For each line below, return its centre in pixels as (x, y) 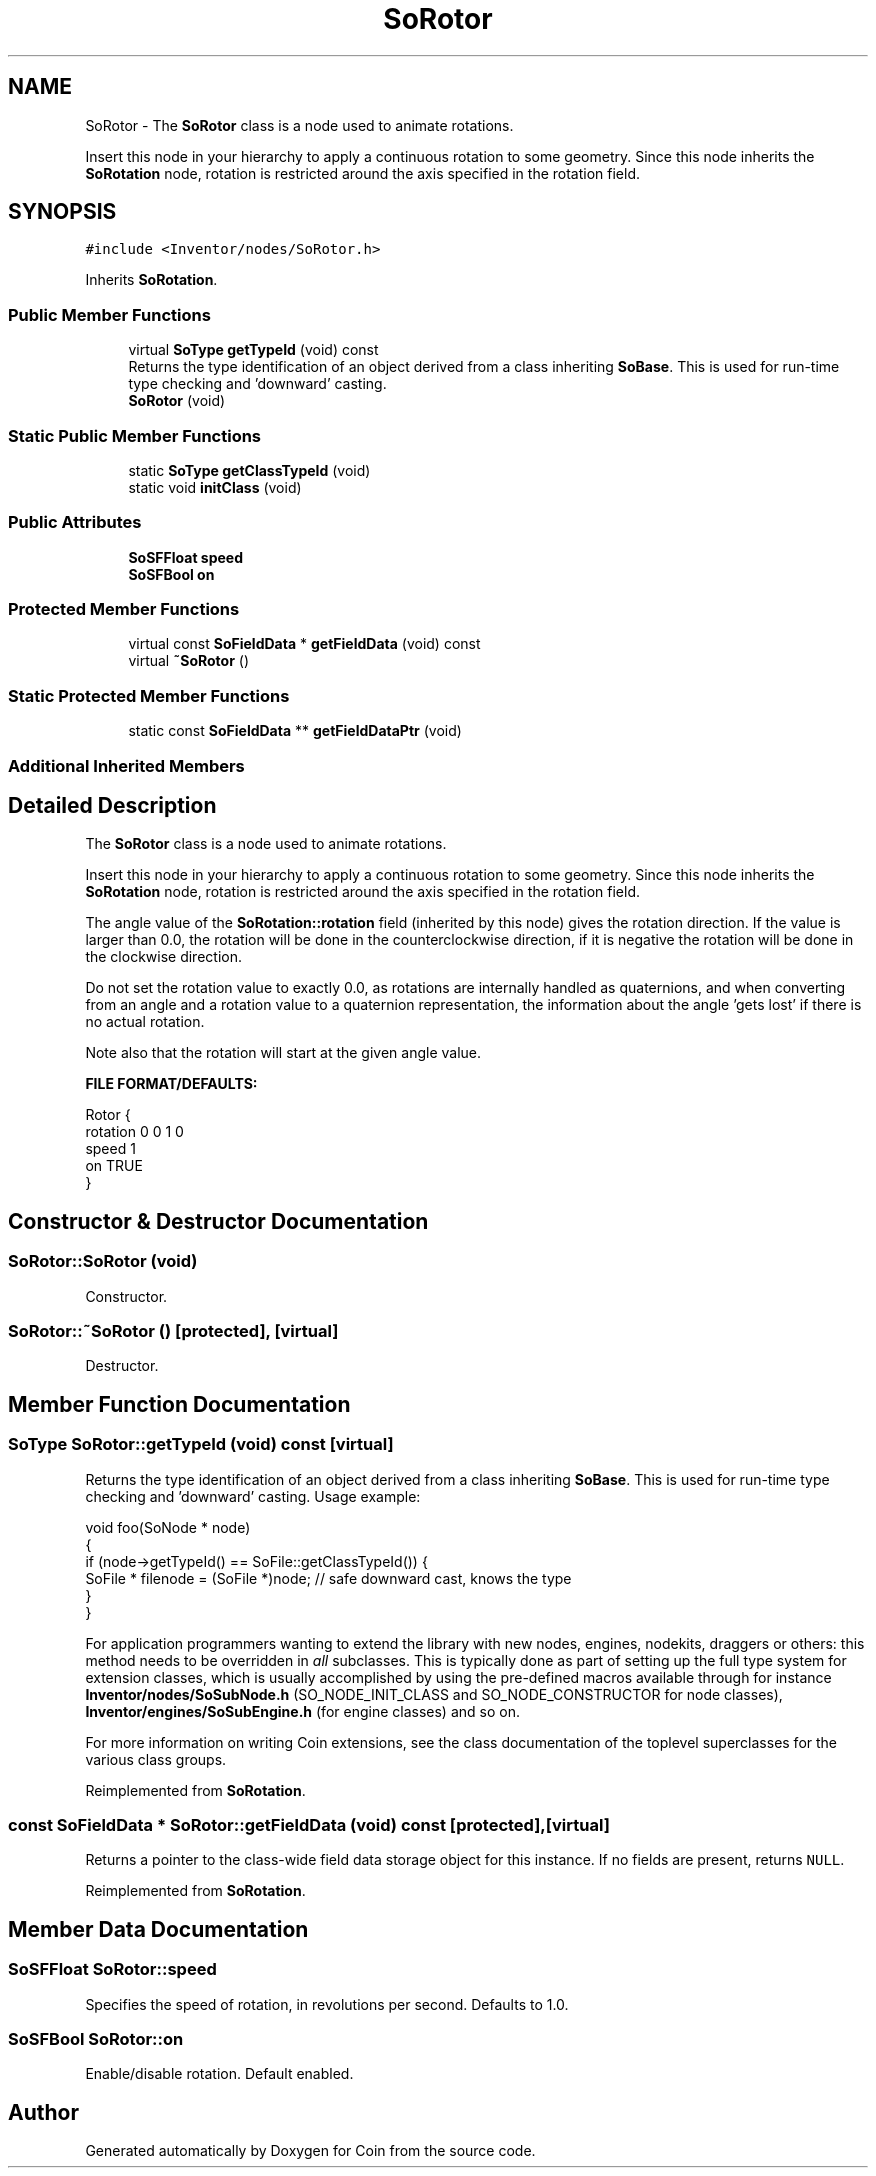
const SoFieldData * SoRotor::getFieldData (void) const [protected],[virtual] (309, 1824)
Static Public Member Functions (135, 435)
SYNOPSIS (62, 212)
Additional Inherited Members (126, 765)
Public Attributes (75, 522)
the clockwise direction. (163, 957)
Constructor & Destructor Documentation (218, 1221)
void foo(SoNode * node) (168, 1527)
